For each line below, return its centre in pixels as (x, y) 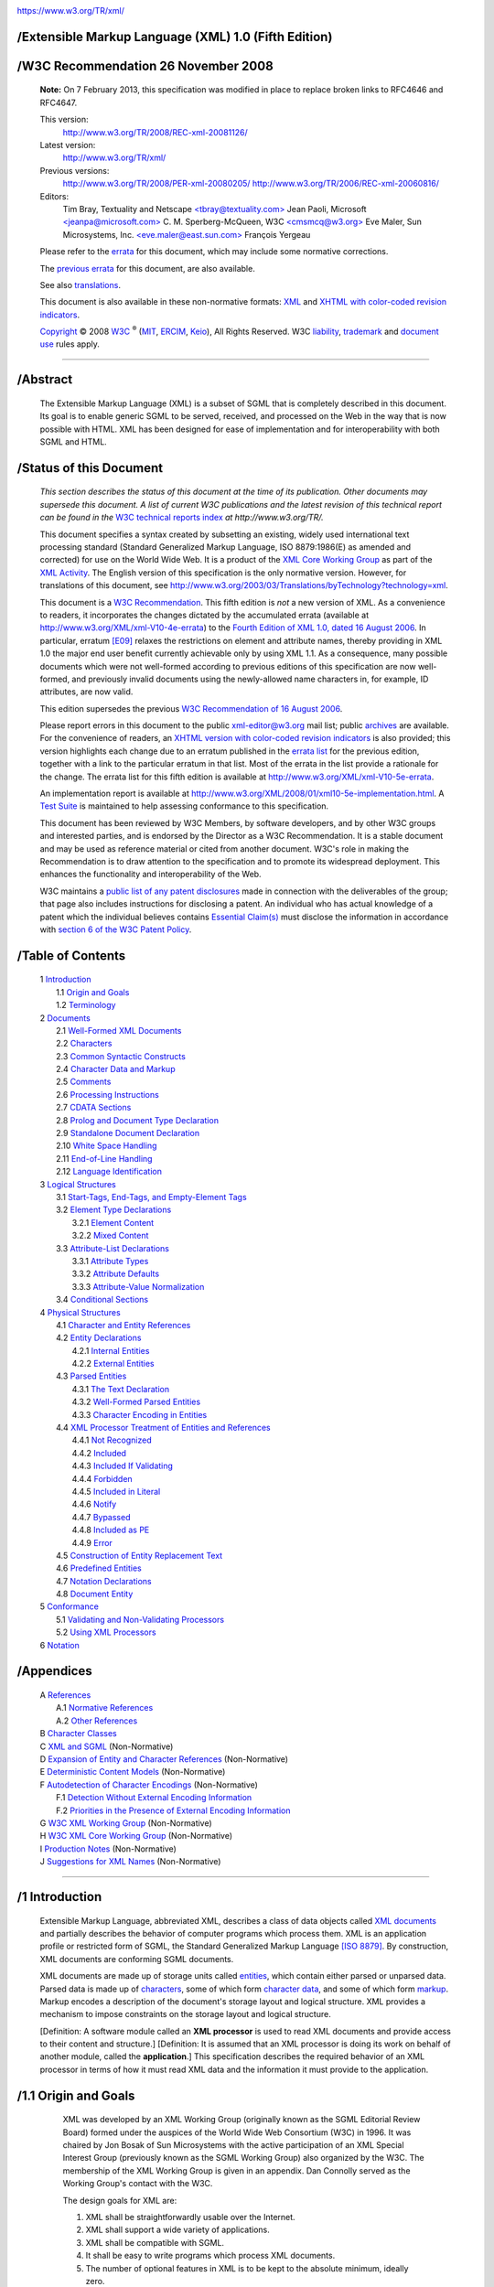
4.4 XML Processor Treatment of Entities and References (163, 1428)
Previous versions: (75, 170)
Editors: (54, 196)
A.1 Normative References (105, 1708)
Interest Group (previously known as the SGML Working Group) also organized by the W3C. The (243, 2158)
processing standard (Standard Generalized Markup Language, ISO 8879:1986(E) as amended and (226, 547)
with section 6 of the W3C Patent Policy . (116, 929)
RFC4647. (59, 102)
